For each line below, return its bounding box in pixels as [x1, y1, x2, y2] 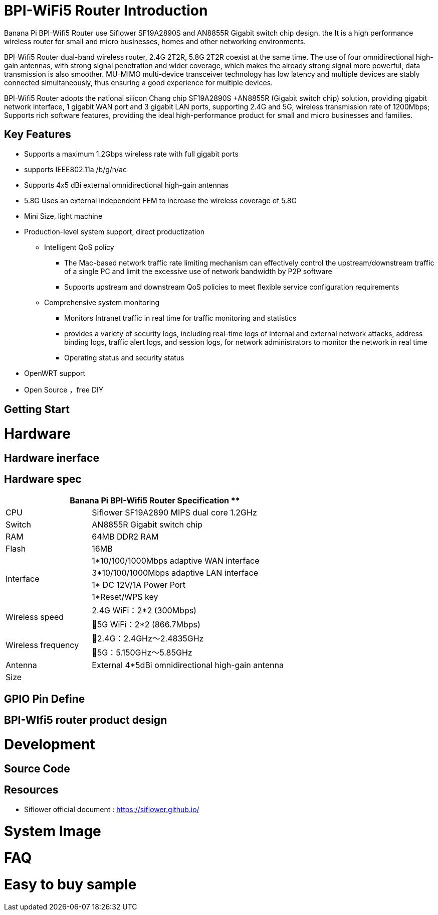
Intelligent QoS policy [44, 242, 114, 251]
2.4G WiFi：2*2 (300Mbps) [92, 605, 196, 616]
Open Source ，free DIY [24, 385, 104, 394]
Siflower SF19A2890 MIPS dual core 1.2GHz [92, 507, 257, 518]
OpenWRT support [24, 368, 86, 377]
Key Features [4, 128, 71, 141]
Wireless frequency [6, 640, 79, 650]
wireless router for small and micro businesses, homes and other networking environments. [4, 37, 306, 46]
